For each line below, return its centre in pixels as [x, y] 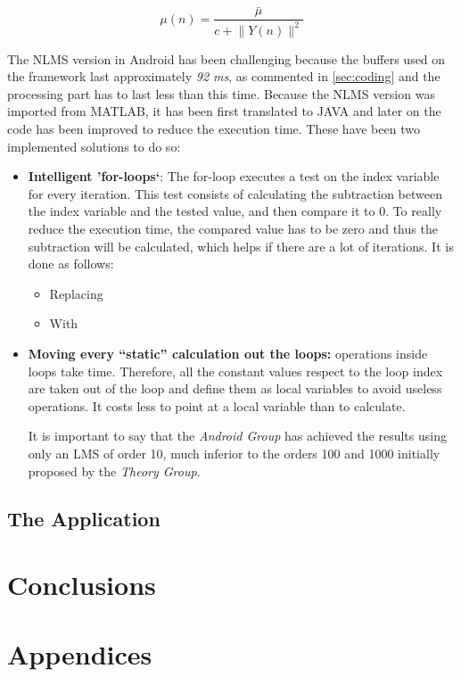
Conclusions [82, 585]
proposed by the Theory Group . [114, 471]
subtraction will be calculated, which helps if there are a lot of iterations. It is [241, 246]
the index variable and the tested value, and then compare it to [202, 211]
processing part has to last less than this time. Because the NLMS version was [221, 93]
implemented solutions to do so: [94, 146]
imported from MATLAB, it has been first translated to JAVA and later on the [224, 111]
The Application [84, 519]
